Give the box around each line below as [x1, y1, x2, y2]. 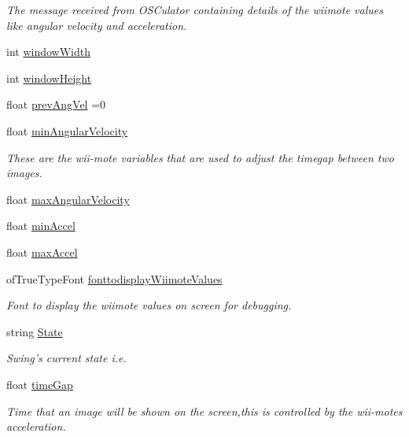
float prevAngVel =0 [6, 96, 106, 113]
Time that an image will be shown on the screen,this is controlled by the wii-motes [6, 402, 403, 419]
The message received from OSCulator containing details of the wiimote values [6, 2, 383, 17]
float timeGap [6, 376, 73, 392]
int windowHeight [6, 69, 92, 86]
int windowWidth [6, 43, 90, 60]
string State [6, 323, 63, 339]
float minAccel [6, 217, 76, 234]
